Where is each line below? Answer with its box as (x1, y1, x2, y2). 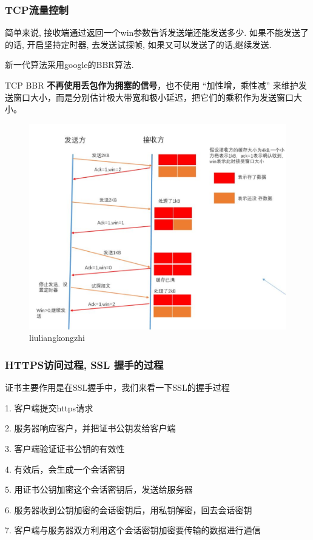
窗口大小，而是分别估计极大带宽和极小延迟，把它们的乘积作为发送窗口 (13, 90, 294, 103)
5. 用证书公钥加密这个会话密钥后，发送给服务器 (5, 483, 193, 496)
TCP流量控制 (5, 2, 69, 17)
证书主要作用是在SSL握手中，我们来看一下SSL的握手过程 (5, 381, 230, 394)
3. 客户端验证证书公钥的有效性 (5, 442, 125, 454)
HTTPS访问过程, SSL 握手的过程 (5, 357, 164, 372)
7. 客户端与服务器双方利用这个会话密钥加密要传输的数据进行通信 (5, 524, 261, 536)
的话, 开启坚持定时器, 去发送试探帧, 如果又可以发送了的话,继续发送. (5, 38, 272, 50)
